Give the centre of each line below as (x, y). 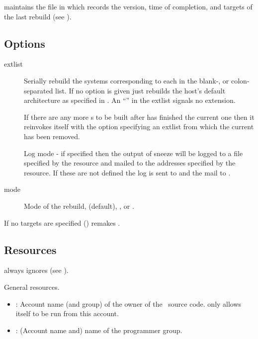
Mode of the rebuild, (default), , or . (79, 206)
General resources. (32, 287)
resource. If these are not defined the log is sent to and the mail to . (127, 172)
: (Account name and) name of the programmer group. (99, 330)
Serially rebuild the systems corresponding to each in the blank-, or (127, 80)
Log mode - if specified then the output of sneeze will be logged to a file (133, 153)
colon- (240, 80)
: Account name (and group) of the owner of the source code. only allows (129, 303)
